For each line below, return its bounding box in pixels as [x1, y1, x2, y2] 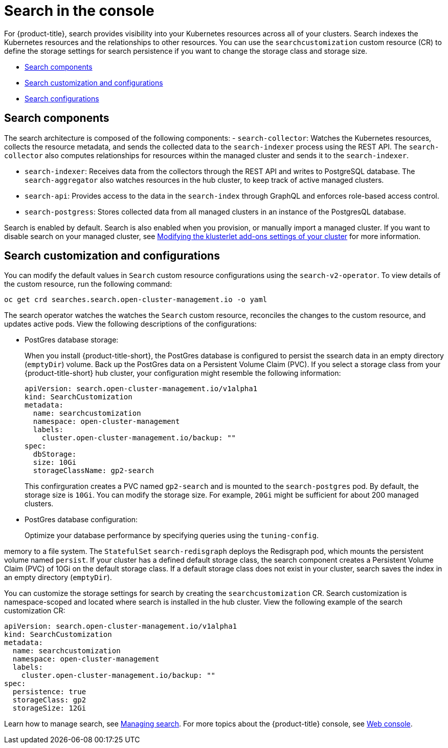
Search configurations [25, 94, 99, 103]
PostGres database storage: [25, 335, 119, 345]
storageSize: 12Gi [12, 704, 86, 713]
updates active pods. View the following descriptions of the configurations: [4, 319, 257, 329]
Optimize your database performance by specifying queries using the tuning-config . [25, 531, 319, 540]
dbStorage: [33, 450, 77, 459]
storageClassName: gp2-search [33, 466, 154, 475]
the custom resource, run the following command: [4, 280, 172, 289]
